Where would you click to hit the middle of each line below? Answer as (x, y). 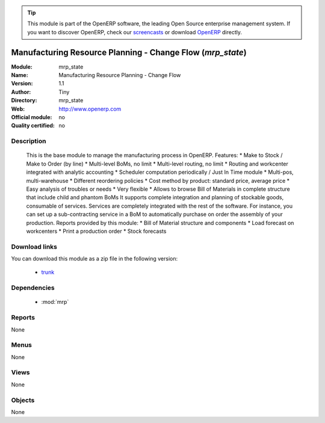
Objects (23, 400)
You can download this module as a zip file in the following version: (94, 259)
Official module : (32, 117)
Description (29, 141)
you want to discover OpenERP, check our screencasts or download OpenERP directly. (135, 32)
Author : (21, 92)
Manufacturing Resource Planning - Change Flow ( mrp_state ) (129, 52)
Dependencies (33, 288)
